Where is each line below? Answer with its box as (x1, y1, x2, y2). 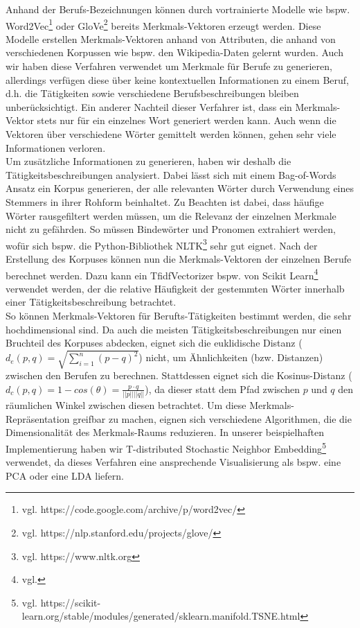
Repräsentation (6, 411, 70, 426)
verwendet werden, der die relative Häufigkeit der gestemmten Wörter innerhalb (6, 281, 345, 295)
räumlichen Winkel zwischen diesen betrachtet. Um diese (6, 398, 246, 412)
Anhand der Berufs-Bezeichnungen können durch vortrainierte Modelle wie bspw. (6, 2, 350, 16)
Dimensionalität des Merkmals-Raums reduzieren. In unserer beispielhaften (6, 425, 324, 439)
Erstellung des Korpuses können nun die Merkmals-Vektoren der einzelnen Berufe (6, 252, 352, 265)
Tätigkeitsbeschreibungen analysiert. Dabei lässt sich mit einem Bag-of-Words (6, 167, 336, 182)
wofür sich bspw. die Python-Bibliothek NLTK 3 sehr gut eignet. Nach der (6, 236, 318, 252)
